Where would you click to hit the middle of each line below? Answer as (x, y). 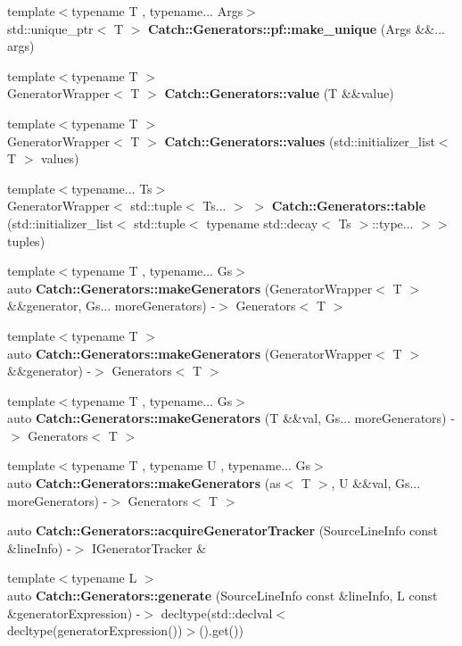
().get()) (221, 630)
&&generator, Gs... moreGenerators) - (111, 306)
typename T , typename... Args (157, 11)
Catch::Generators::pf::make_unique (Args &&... (297, 28)
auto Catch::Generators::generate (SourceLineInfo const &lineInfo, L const (223, 596)
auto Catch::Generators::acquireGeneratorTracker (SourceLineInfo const (223, 530)
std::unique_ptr (50, 28)
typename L (104, 578)
